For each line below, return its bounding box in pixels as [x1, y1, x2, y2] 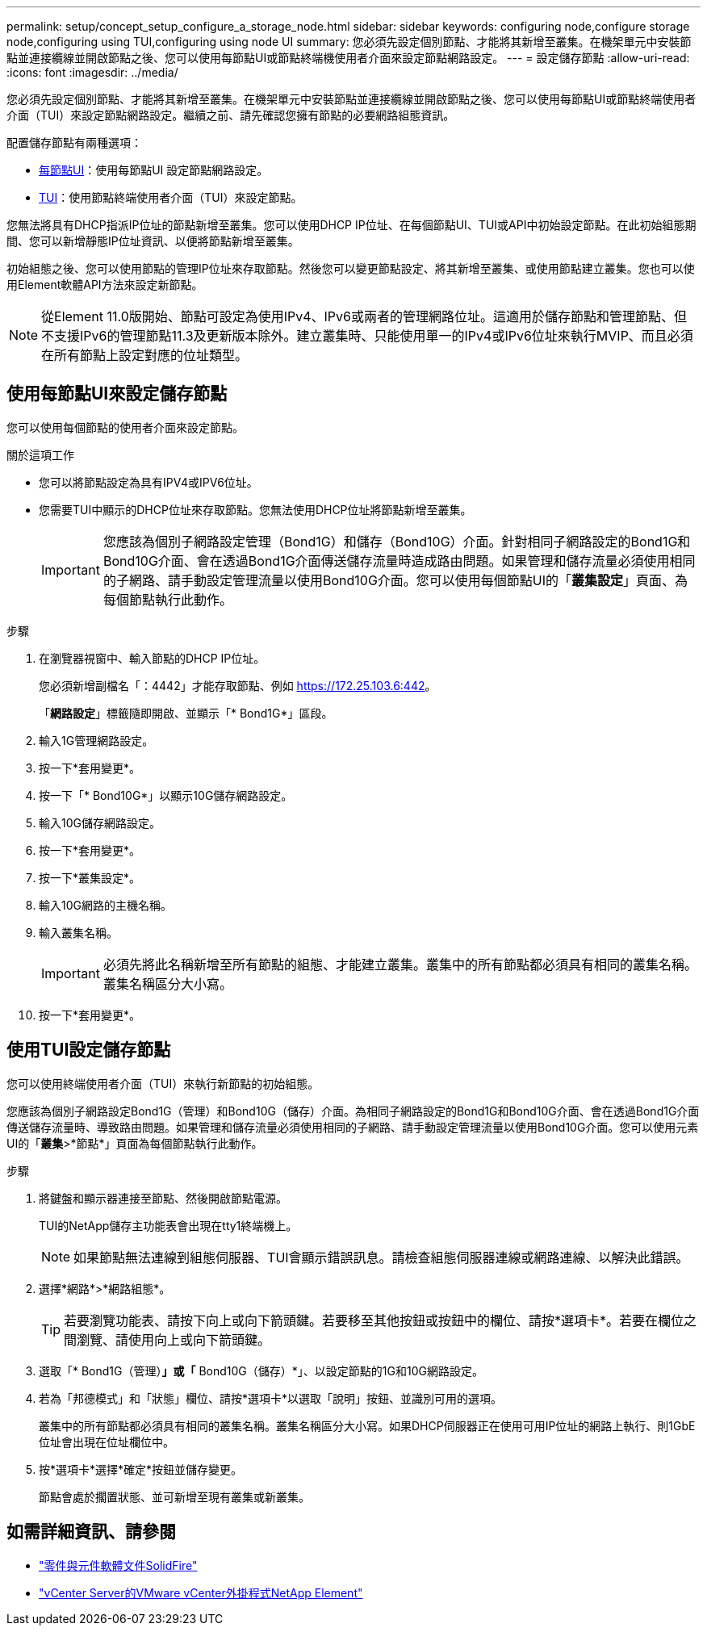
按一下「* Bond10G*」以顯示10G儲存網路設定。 [39, 788, 293, 802]
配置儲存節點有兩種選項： [6, 136, 142, 149]
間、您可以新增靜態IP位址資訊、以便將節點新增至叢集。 [6, 234, 299, 248]
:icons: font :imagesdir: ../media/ [6, 65, 178, 79]
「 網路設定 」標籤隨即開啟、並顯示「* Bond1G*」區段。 [39, 705, 333, 720]
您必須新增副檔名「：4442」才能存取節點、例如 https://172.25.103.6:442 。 [39, 678, 437, 693]
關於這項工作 [6, 447, 74, 462]
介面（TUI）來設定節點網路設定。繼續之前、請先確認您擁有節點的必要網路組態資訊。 [6, 108, 455, 122]
